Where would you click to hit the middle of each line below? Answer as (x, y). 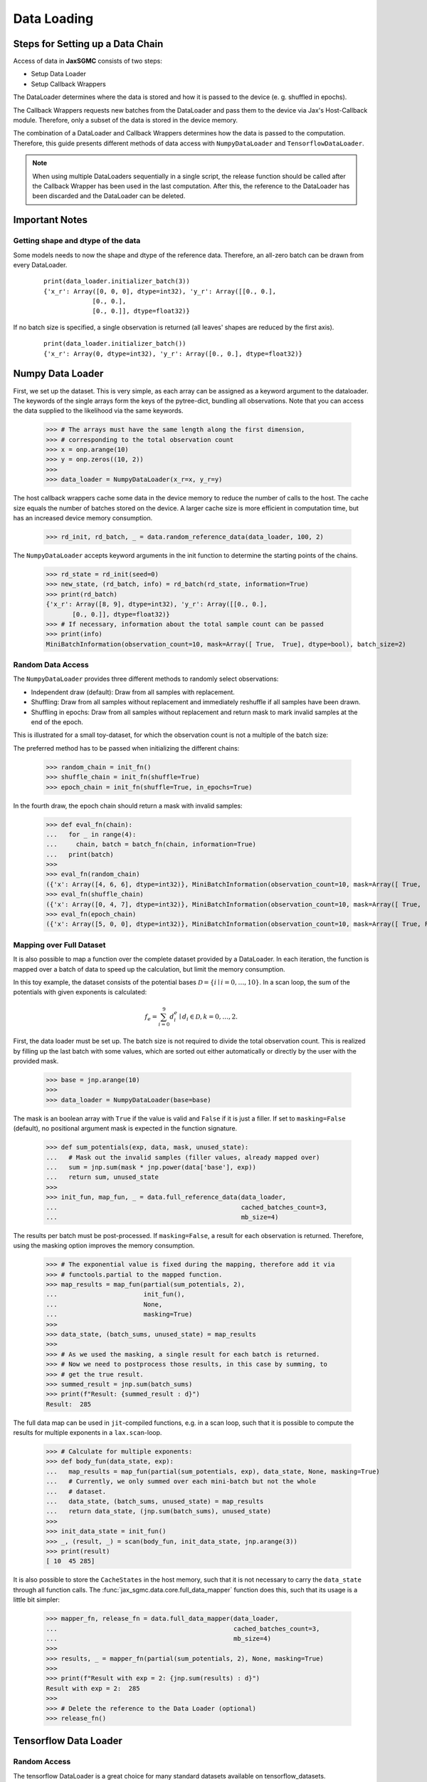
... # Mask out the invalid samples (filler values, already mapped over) (183, 1157)
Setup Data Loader (59, 74)
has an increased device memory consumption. (83, 518)
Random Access (42, 1762)
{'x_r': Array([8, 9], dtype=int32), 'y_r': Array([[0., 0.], (157, 604)
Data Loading (53, 19)
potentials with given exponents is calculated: (80, 992)
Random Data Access (51, 665)
